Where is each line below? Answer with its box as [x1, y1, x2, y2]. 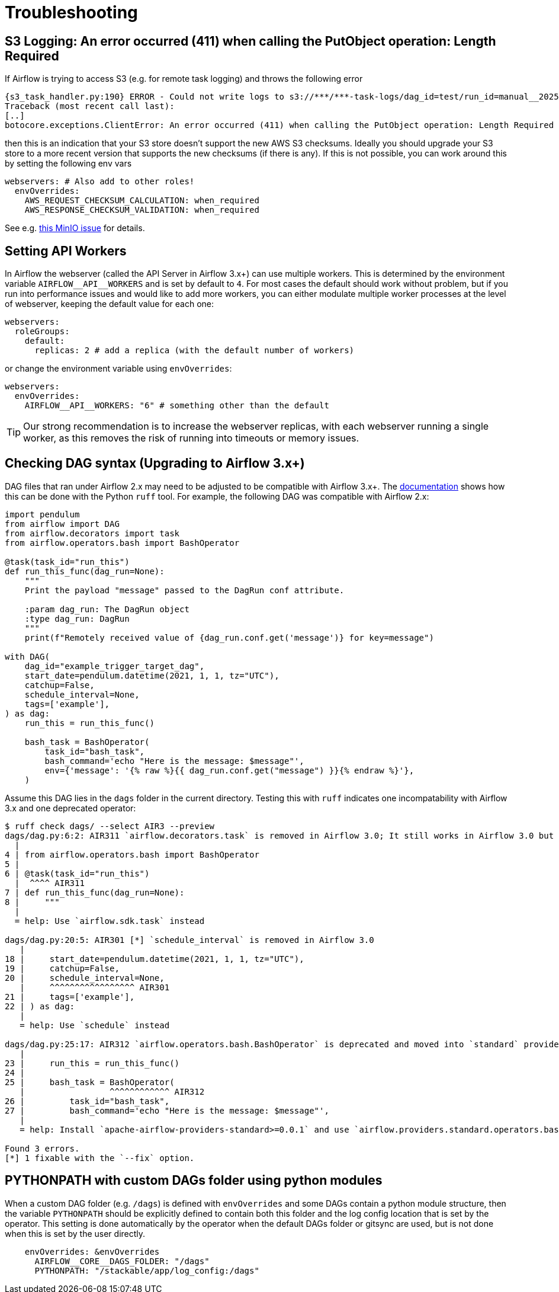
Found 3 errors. [5, 1143, 80, 1153]
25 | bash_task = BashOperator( [5, 1077, 175, 1087]
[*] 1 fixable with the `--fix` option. [5, 1153, 195, 1163]
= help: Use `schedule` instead [20, 1020, 170, 1030]
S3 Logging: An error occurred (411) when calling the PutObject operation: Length [5, 33, 496, 49]
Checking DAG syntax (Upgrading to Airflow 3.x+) [5, 456, 305, 471]
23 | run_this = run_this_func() [5, 1058, 180, 1068]
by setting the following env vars [5, 158, 132, 169]
